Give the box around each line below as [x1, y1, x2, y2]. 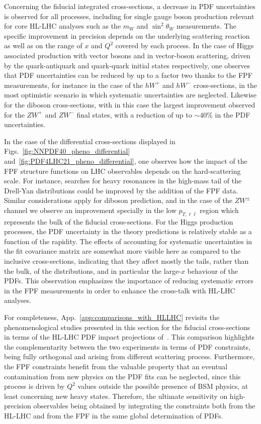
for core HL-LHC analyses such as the [4, 21, 121, 31]
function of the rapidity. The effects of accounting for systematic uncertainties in [4, 236, 252, 246]
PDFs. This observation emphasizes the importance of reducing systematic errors [4, 275, 253, 286]
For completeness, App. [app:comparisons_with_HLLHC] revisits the [4, 312, 220, 323]
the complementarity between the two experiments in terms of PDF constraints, [4, 341, 250, 352]
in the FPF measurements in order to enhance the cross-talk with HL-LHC [4, 285, 235, 295]
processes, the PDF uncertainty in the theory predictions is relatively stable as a [4, 226, 252, 237]
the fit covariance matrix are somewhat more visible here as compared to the [4, 246, 241, 256]
